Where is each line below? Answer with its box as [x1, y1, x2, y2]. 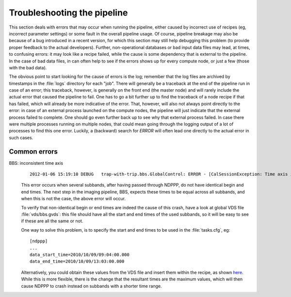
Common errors [9, 147, 58, 156]
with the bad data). [9, 64, 47, 70]
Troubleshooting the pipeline [9, 7, 128, 18]
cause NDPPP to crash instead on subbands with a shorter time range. [21, 283, 162, 289]
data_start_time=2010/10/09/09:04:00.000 [30, 252, 129, 257]
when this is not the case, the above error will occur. [21, 196, 126, 202]
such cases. [9, 135, 33, 141]
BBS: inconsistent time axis [9, 160, 63, 166]
